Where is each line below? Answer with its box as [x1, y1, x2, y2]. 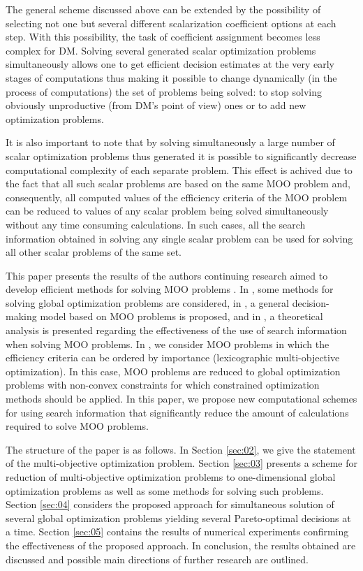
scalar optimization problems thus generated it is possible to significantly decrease [6, 148, 357, 163]
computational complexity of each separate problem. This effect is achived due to [6, 162, 353, 177]
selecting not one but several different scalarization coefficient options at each [6, 15, 336, 30]
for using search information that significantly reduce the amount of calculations [6, 405, 349, 419]
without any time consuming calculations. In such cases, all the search [6, 217, 306, 231]
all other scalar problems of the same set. [6, 245, 181, 259]
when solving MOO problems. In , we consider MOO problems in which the [6, 336, 329, 351]
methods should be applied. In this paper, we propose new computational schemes [6, 391, 357, 406]
